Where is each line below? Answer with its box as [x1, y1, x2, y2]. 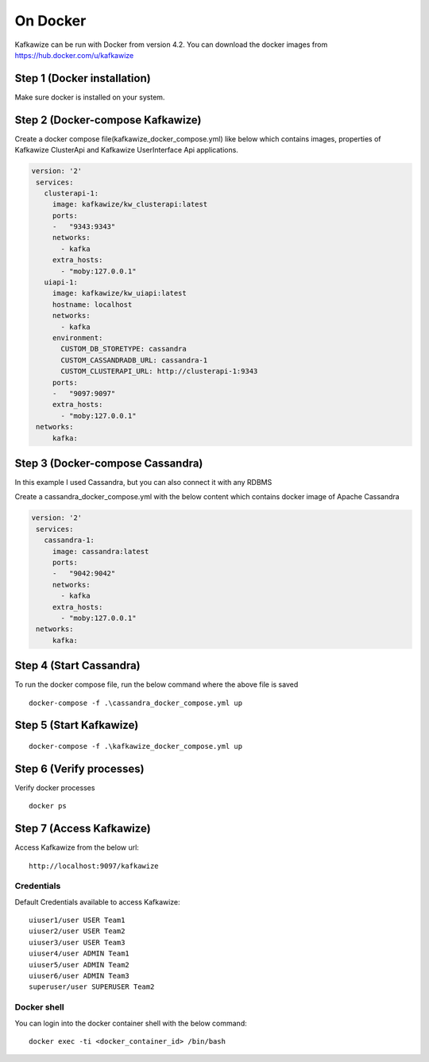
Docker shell [14, 1002, 64, 1013]
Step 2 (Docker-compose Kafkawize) [14, 113, 202, 126]
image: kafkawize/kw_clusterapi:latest [52, 200, 208, 209]
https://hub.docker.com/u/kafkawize [14, 50, 134, 60]
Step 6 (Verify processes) [14, 762, 145, 775]
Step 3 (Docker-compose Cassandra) [14, 456, 203, 470]
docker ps [29, 801, 67, 811]
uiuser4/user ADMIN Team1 [29, 949, 130, 958]
